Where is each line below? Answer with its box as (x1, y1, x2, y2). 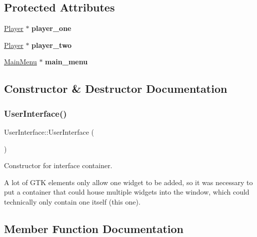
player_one (31, 23, 71, 33)
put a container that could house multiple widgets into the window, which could (4, 187, 249, 197)
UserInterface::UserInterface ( (4, 126, 94, 137)
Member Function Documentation (4, 221, 184, 236)
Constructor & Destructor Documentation (4, 81, 227, 96)
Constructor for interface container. (4, 160, 112, 171)
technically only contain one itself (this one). (4, 196, 140, 207)
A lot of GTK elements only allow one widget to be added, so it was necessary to (4, 177, 253, 187)
